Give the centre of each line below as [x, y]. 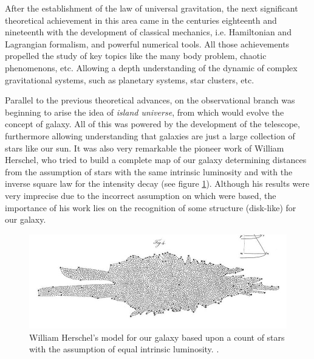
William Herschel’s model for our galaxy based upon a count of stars [157, 337]
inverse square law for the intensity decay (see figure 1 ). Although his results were [157, 183]
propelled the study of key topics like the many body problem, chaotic [136, 56]
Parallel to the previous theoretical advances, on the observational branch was [150, 100]
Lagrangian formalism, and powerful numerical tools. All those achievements [147, 44]
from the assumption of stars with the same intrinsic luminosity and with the [149, 171]
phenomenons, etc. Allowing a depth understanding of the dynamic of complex [151, 67]
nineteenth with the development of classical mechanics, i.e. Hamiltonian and [148, 32]
